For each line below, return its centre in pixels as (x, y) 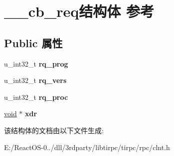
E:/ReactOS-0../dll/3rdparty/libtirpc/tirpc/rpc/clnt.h (87, 147)
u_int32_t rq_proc (36, 97)
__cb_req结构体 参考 (79, 11)
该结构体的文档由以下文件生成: (54, 130)
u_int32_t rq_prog (36, 63)
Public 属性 (33, 42)
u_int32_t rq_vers (35, 80)
